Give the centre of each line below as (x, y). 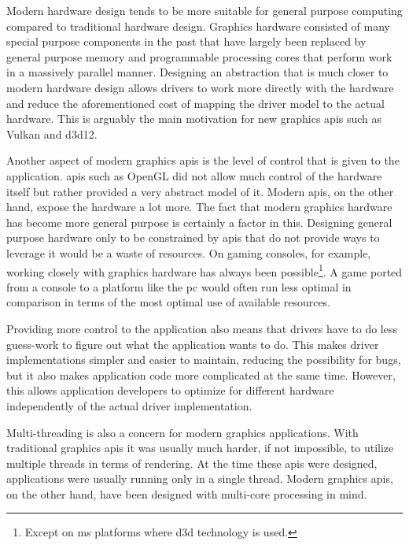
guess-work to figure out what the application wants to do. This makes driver (193, 344)
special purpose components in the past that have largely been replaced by (186, 41)
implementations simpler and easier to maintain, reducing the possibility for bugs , (204, 360)
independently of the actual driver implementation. (129, 405)
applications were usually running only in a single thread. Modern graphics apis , (200, 478)
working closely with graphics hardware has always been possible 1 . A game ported (204, 270)
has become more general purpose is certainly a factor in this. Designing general (199, 222)
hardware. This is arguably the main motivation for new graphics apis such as (194, 119)
